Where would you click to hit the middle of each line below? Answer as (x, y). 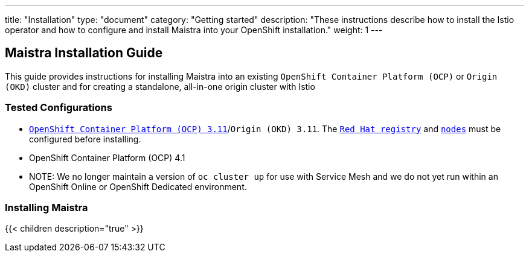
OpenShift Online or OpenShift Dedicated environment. (138, 186)
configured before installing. (85, 139)
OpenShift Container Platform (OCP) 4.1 (107, 157)
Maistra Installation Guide (84, 53)
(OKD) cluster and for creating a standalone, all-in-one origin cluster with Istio (160, 86)
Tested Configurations (59, 108)
